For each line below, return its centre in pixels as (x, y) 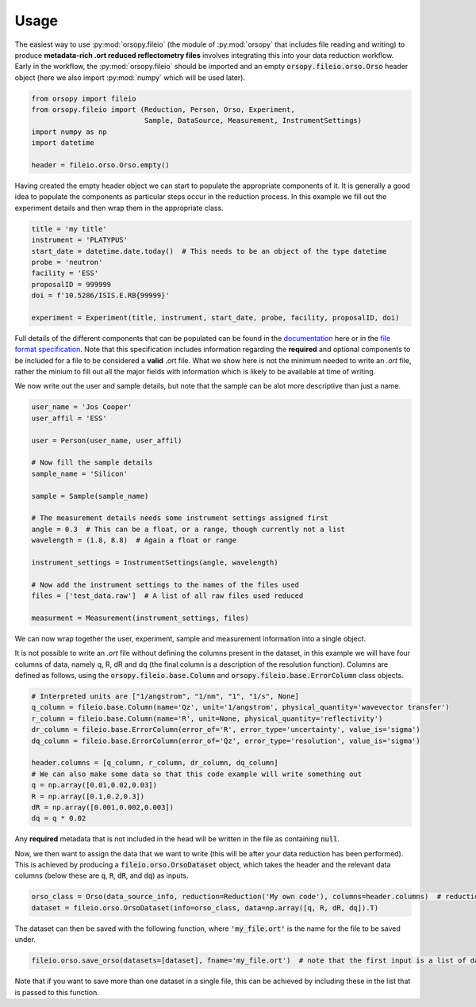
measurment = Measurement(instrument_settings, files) (140, 618)
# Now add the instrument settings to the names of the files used (165, 584)
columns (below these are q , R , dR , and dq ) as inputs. (102, 875)
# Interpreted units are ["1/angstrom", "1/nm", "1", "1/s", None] (165, 697)
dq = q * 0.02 (59, 818)
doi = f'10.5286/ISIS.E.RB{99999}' (100, 296)
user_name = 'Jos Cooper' (82, 407)
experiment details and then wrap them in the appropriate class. (119, 208)
